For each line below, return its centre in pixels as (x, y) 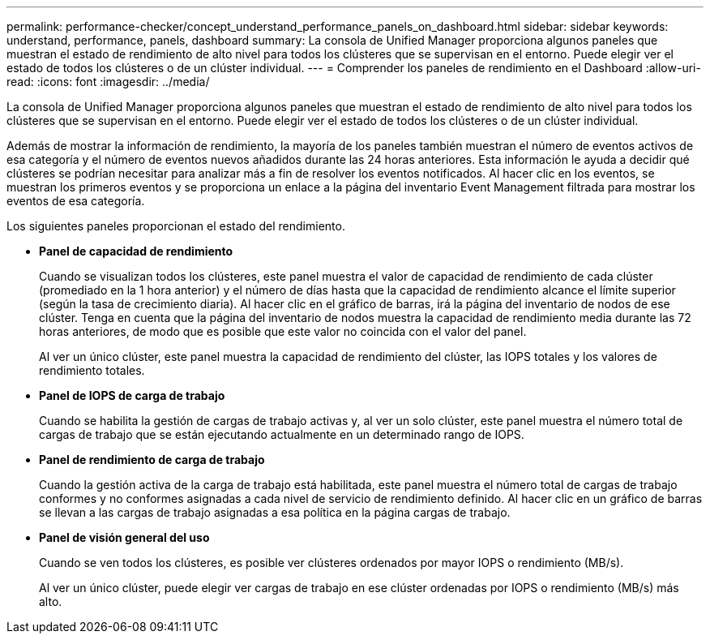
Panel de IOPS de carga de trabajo (132, 395)
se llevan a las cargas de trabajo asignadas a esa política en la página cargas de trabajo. (275, 512)
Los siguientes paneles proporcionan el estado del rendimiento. (176, 226)
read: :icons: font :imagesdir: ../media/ (108, 82)
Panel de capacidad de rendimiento (136, 251)
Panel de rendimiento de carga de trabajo (152, 460)
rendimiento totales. (92, 370)
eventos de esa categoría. (76, 201)
